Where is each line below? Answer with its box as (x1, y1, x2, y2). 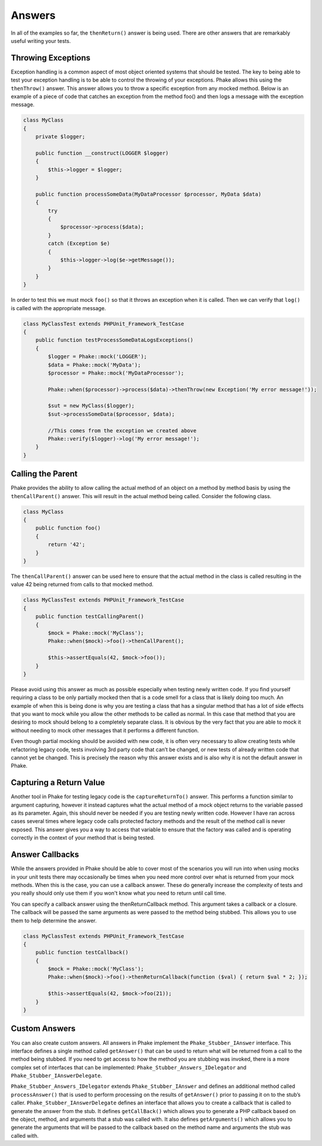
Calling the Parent (11, 469, 78, 479)
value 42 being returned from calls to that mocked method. (11, 581, 154, 588)
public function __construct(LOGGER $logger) (35, 150, 169, 156)
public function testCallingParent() (35, 613, 144, 620)
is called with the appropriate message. (11, 304, 106, 311)
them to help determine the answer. (11, 917, 97, 924)
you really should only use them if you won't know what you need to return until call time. (11, 890, 226, 897)
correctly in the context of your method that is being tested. (11, 834, 155, 841)
